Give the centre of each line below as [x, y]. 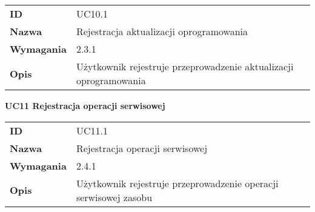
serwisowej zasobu [114, 197]
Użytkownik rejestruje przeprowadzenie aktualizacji [185, 66]
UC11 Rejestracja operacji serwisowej [85, 105]
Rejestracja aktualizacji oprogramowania [162, 31]
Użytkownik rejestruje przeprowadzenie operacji [177, 183]
